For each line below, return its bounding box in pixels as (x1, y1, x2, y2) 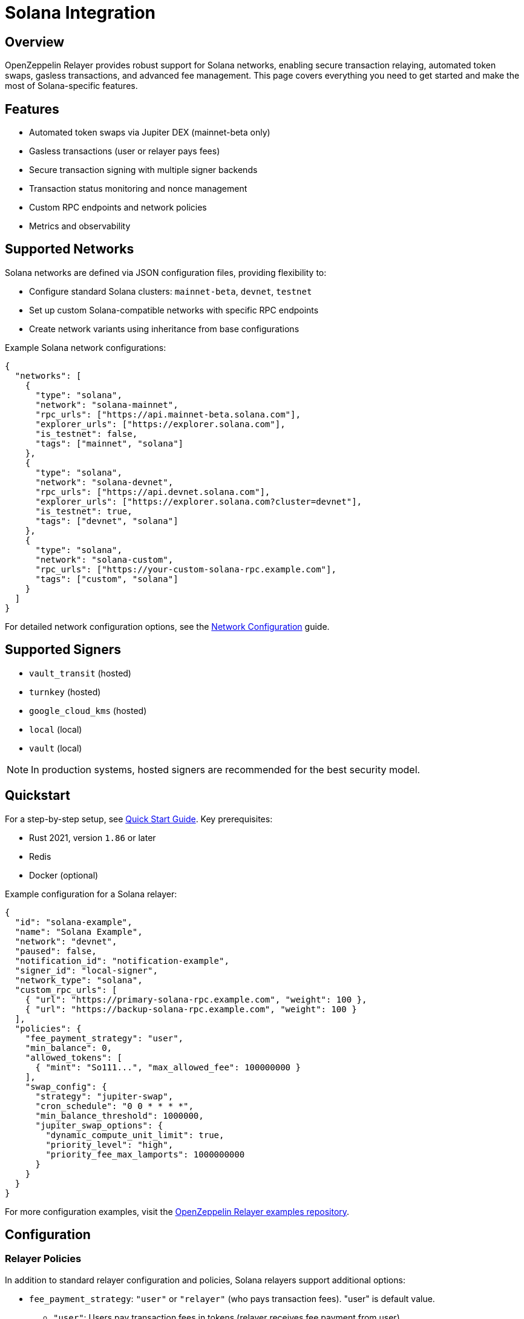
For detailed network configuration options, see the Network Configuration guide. (5, 621, 330, 632)
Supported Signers (5, 642, 121, 658)
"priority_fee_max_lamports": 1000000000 (45, 1149, 245, 1159)
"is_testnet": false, (35, 428, 138, 439)
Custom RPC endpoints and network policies (29, 202, 207, 213)
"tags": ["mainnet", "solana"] (35, 438, 184, 448)
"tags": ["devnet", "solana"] (35, 515, 178, 526)
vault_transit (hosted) (29, 667, 131, 678)
